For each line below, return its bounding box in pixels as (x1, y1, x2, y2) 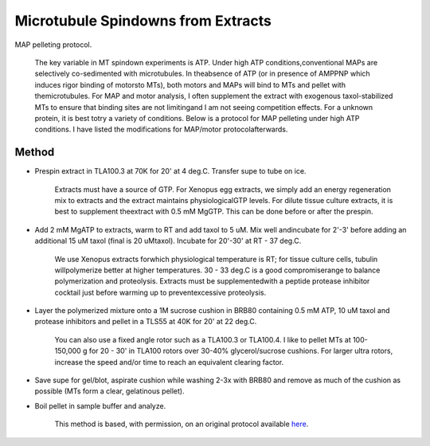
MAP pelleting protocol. (14, 40, 92, 49)
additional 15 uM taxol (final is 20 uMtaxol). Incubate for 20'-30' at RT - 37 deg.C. (34, 236, 302, 246)
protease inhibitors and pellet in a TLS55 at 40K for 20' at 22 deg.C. (34, 317, 257, 327)
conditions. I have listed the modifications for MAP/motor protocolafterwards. (34, 124, 288, 135)
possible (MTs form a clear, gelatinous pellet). (34, 386, 185, 396)
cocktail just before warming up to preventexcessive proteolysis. (54, 288, 267, 297)
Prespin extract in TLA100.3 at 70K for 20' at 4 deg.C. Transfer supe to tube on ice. (34, 166, 307, 176)
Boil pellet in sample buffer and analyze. (34, 401, 166, 410)
